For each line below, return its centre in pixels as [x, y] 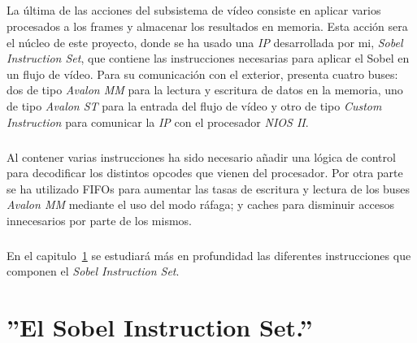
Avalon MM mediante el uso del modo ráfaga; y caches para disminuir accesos [200, 204]
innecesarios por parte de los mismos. [99, 220]
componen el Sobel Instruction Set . [93, 271]
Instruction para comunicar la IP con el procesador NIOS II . [158, 122]
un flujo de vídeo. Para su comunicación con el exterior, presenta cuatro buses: [202, 74]
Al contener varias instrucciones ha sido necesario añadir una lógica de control [201, 156]
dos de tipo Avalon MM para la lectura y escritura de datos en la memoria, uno [205, 90]
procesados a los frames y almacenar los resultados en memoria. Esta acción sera [207, 26]
